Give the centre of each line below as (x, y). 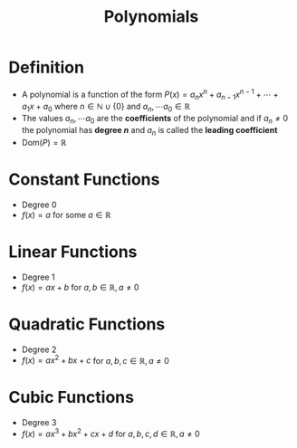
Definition (47, 67)
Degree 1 (38, 277)
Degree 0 (39, 205)
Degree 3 (39, 423)
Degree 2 (39, 349)
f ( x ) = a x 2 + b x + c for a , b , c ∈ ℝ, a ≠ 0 (95, 359)
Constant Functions (84, 179)
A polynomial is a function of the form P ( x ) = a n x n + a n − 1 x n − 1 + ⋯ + (150, 94)
